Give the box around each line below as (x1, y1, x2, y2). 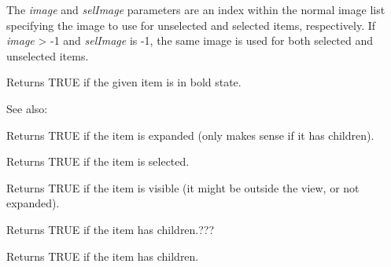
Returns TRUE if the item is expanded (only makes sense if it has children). (6, 126, 374, 143)
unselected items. (6, 47, 89, 64)
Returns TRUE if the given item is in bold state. (6, 74, 242, 90)
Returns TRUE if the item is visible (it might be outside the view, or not (6, 179, 360, 196)
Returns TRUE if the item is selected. (6, 153, 190, 170)
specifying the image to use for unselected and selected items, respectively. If (6, 16, 376, 33)
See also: (6, 100, 48, 116)
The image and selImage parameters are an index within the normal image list (6, 2, 385, 17)
